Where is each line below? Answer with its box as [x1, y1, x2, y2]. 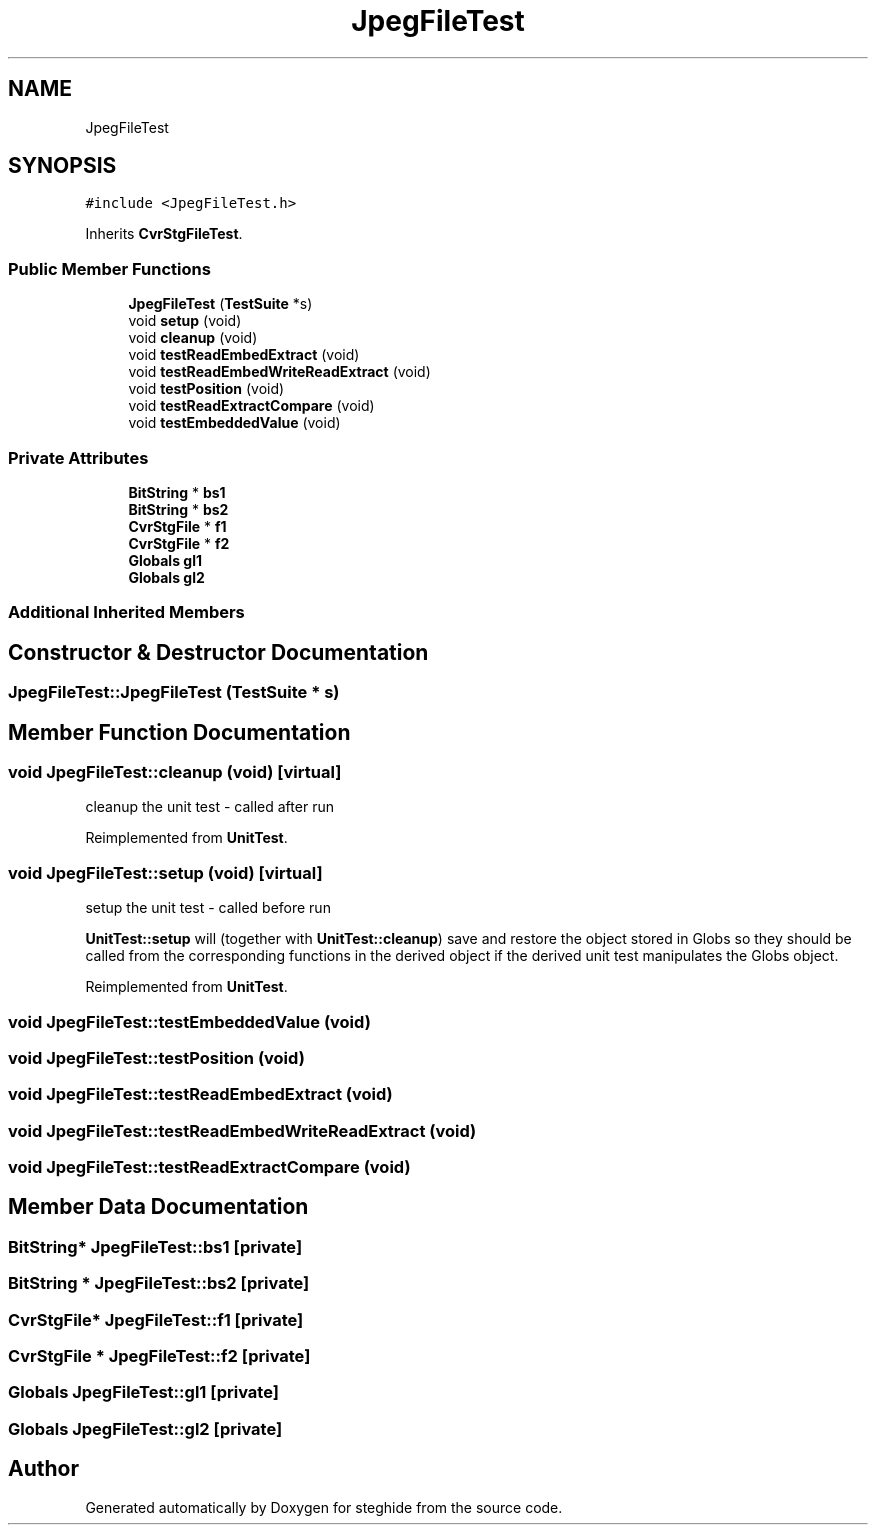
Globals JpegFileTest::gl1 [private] [8, 1382, 279, 1403]
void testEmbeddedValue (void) [128, 414, 341, 432]
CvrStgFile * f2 [128, 534, 230, 552]
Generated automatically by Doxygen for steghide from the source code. [85, 1498, 563, 1516]
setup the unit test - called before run [85, 899, 331, 917]
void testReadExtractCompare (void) [128, 397, 375, 415]
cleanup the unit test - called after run [85, 798, 334, 816]
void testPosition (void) [128, 380, 285, 398]
